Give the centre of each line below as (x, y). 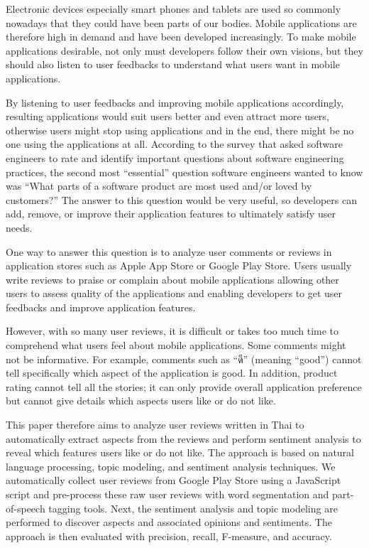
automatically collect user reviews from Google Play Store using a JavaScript (174, 480)
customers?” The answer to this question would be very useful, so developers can (181, 199)
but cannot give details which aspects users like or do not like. (141, 401)
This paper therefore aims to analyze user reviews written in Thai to (155, 425)
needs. (19, 227)
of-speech (26, 508)
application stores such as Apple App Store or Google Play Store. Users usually (179, 265)
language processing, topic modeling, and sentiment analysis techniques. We (171, 466)
